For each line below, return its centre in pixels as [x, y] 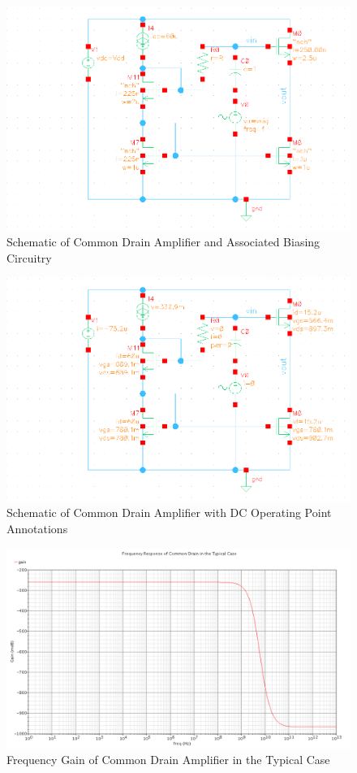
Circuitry [29, 257]
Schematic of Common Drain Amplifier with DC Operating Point [169, 512]
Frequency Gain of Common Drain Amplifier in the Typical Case [168, 760]
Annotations [37, 529]
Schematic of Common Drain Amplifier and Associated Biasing [163, 242]
